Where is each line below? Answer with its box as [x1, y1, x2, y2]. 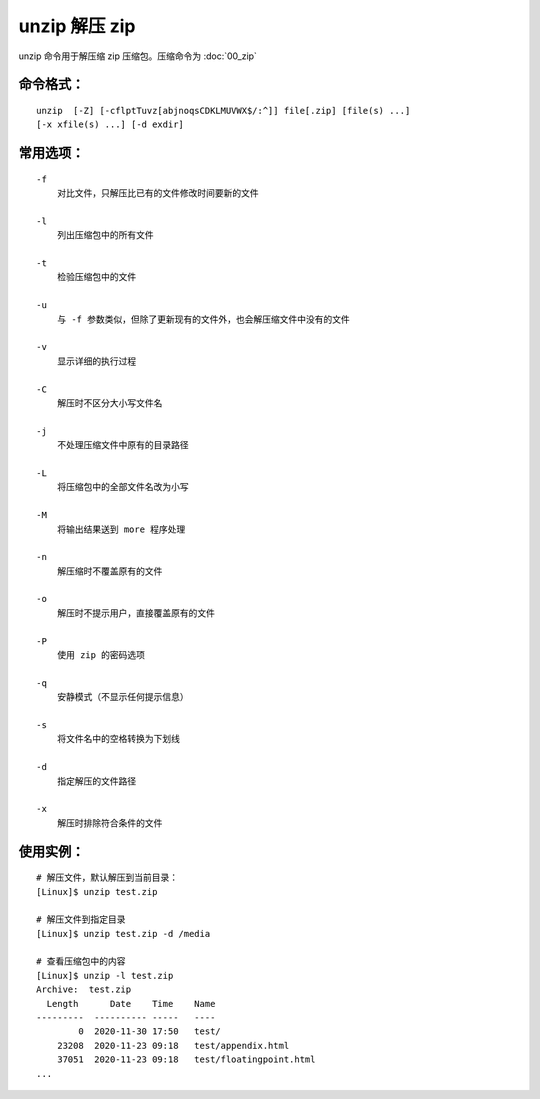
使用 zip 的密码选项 [56, 650, 145, 661]
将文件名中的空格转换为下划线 [56, 733, 180, 745]
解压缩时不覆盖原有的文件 [56, 565, 163, 577]
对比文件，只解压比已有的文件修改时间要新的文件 [56, 188, 259, 199]
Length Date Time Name [46, 998, 216, 1009]
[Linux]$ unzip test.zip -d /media [36, 928, 211, 939]
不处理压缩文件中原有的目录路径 [56, 440, 189, 451]
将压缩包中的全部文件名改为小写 [56, 481, 189, 493]
